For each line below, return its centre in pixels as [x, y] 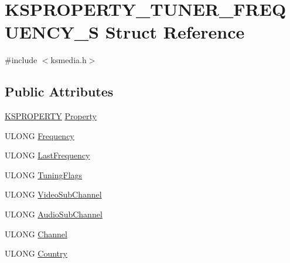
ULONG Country [36, 253]
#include [21, 60]
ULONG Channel [36, 233]
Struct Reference [175, 32]
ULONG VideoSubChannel [53, 194]
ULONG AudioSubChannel [54, 214]
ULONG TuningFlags [44, 174]
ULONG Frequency [40, 135]
